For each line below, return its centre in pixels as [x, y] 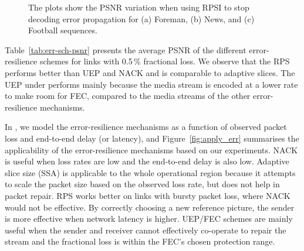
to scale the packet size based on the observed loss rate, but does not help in [142, 184]
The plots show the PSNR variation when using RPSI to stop [139, 7]
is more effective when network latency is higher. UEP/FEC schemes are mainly [149, 219]
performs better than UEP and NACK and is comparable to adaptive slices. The [150, 72]
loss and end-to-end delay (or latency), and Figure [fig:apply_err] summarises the [152, 138]
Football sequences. [63, 30]
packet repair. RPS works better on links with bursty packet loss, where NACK [148, 195]
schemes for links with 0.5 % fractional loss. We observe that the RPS [165, 61]
